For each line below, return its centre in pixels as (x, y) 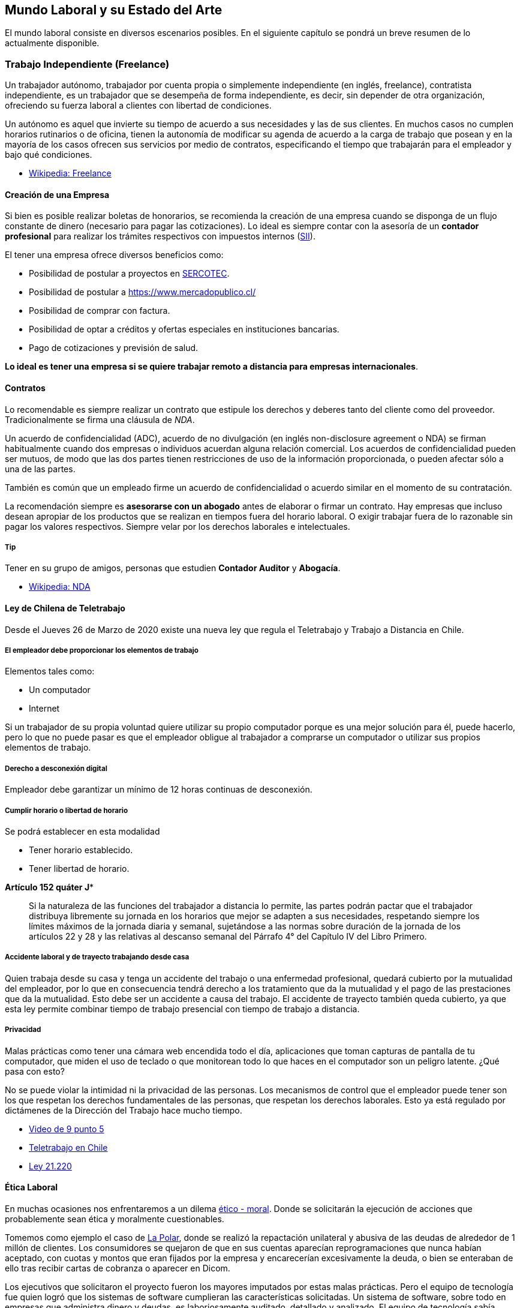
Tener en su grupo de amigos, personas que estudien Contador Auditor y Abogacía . (173, 568)
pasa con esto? (35, 1071)
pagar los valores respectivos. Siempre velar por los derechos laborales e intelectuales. (178, 526)
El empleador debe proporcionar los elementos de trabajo (102, 650)
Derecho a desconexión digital (56, 768)
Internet (44, 709)
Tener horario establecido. (81, 850)
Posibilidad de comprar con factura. (100, 311)
